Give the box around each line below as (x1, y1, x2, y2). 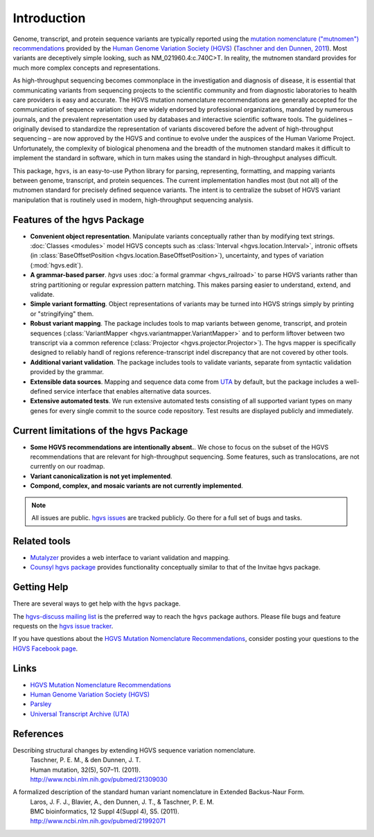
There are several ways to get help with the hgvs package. (12, 599, 181, 608)
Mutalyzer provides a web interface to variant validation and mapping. (30, 553, 230, 561)
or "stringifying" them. (30, 309, 94, 318)
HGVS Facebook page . (12, 644, 78, 653)
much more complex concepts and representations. (12, 63, 161, 72)
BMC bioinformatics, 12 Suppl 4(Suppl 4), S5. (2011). (30, 807, 179, 816)
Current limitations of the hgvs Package (12, 425, 188, 437)
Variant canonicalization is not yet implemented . (30, 472, 172, 480)
